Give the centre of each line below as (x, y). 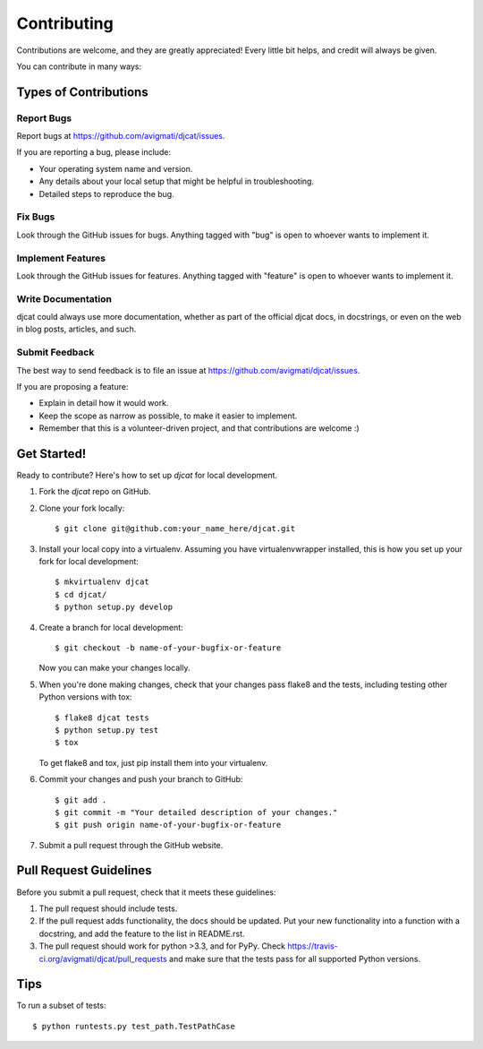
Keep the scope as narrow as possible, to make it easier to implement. (168, 416)
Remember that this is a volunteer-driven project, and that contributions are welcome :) (199, 428)
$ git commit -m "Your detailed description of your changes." (196, 812)
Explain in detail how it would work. (104, 403)
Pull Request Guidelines (84, 870)
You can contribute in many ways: (79, 66)
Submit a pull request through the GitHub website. (131, 845)
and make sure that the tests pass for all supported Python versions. (295, 959)
